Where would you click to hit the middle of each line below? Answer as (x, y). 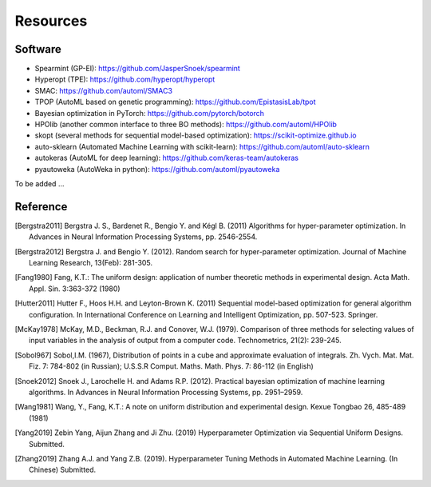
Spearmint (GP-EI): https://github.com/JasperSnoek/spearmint (138, 69)
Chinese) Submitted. (63, 470)
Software (38, 49)
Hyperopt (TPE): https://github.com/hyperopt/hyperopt (125, 79)
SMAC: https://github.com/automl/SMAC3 (104, 90)
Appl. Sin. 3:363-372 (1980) (75, 289)
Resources (51, 21)
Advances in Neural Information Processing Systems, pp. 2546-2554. (143, 237)
